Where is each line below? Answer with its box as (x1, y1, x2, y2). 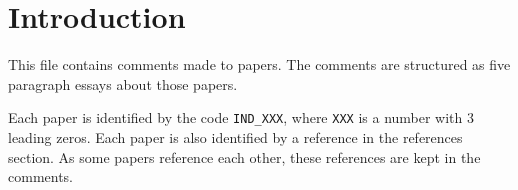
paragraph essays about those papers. (8, 73, 238, 94)
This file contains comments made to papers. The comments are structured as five (8, 54, 511, 75)
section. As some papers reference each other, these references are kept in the (8, 146, 481, 167)
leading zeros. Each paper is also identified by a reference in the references (8, 126, 463, 147)
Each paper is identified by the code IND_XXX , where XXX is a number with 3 (8, 107, 475, 128)
